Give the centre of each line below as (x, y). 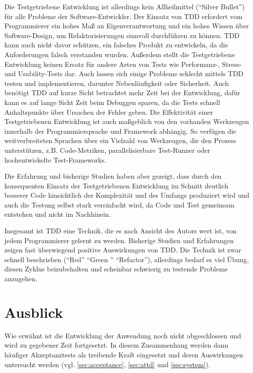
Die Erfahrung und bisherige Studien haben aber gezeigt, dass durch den (113, 176)
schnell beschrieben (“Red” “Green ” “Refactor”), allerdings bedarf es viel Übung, (127, 259)
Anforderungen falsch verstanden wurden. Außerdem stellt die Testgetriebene (120, 54)
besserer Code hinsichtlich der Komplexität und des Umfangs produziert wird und (127, 195)
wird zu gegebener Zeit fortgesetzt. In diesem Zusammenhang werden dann (117, 345)
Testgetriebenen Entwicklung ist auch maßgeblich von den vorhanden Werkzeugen (127, 121)
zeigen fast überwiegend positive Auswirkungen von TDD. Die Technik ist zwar (123, 250)
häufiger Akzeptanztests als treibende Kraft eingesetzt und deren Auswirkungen (124, 354)
